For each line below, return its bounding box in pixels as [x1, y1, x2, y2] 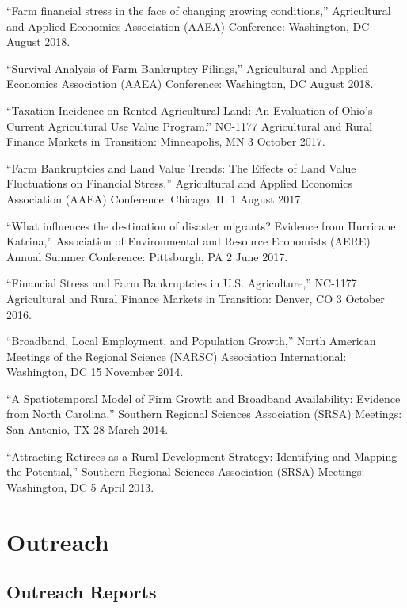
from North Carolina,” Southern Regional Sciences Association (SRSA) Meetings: [6, 405, 402, 422]
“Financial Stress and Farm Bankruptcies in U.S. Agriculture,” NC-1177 [6, 275, 357, 291]
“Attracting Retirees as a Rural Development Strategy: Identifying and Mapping [6, 447, 397, 464]
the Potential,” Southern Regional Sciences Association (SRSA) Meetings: [6, 463, 365, 480]
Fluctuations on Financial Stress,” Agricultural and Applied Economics [6, 175, 353, 192]
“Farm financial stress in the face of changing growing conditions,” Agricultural [6, 2, 391, 18]
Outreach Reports [6, 579, 157, 604]
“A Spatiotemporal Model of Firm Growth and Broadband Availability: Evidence [6, 389, 401, 406]
